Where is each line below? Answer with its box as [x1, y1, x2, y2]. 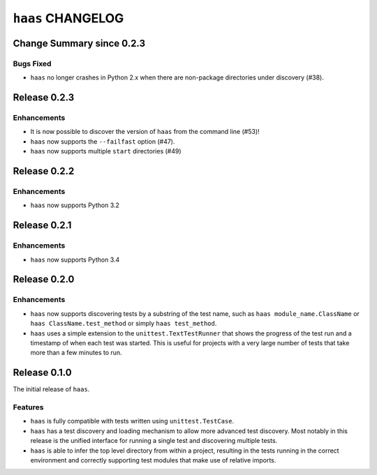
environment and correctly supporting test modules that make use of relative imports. [30, 455, 276, 464]
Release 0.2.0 [13, 273, 75, 285]
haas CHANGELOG [13, 10, 124, 26]
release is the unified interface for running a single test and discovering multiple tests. [30, 437, 278, 445]
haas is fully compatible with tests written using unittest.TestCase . [30, 417, 235, 425]
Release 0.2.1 [13, 220, 72, 232]
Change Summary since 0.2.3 [13, 37, 146, 49]
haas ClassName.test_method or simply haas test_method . [30, 319, 217, 328]
